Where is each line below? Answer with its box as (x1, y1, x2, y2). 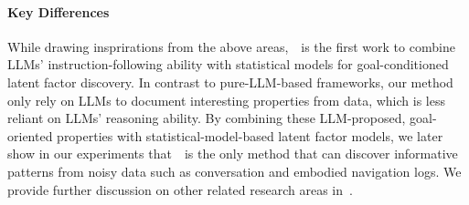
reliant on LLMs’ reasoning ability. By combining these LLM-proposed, (7, 108, 406, 128)
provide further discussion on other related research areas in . (7, 179, 353, 199)
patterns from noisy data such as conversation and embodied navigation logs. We (7, 161, 462, 180)
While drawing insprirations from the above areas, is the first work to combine (7, 36, 455, 56)
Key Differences (7, 2, 110, 21)
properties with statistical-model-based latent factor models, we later (57, 126, 443, 145)
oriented (7, 126, 53, 145)
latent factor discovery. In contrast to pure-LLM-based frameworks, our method (7, 72, 453, 91)
